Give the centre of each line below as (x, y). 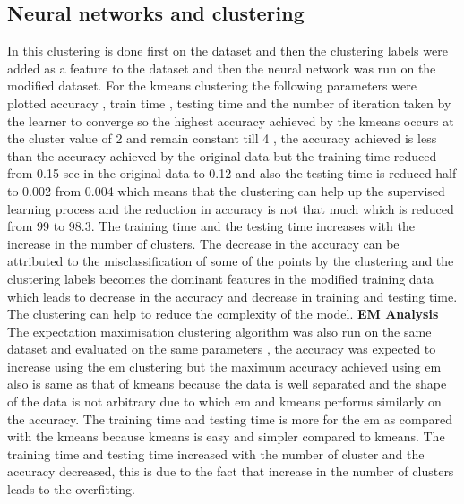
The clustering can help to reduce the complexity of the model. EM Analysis (223, 314)
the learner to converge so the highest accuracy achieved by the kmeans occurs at (231, 120)
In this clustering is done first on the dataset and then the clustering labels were (228, 51)
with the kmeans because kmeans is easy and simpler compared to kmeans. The (226, 436)
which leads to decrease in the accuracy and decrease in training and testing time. (232, 296)
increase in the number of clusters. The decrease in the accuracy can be (203, 243)
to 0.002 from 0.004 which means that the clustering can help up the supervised (226, 190)
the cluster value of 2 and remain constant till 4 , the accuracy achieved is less (222, 138)
